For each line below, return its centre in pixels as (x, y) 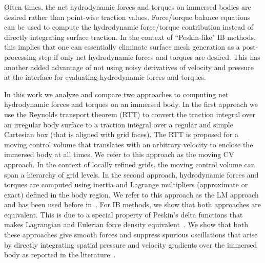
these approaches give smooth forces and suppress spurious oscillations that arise (131, 235)
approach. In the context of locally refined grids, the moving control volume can (130, 164)
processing (20, 57)
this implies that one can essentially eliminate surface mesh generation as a (122, 47)
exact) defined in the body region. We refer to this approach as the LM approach (131, 194)
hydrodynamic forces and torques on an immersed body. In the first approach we (131, 104)
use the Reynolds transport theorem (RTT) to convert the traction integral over (130, 114)
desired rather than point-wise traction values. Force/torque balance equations (127, 17)
